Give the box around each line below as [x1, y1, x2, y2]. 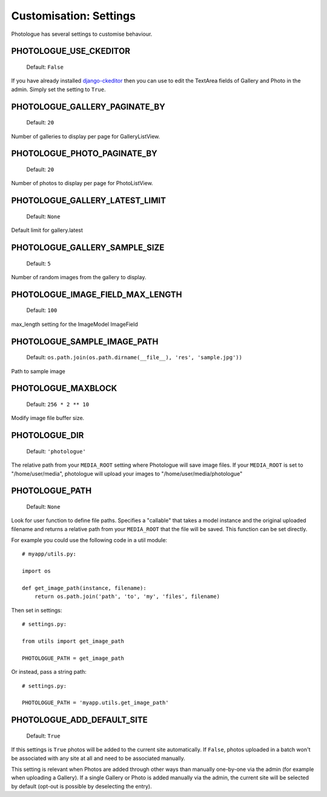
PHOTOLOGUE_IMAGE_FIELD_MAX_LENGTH [11, 289, 182, 300]
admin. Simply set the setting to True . [11, 86, 106, 93]
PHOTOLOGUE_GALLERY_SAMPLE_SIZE [11, 242, 165, 253]
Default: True [26, 732, 61, 739]
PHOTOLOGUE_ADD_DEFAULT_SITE [11, 715, 148, 725]
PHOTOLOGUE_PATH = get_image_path [22, 654, 124, 662]
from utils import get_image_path [22, 637, 124, 645]
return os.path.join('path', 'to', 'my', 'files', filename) [34, 593, 220, 600]
